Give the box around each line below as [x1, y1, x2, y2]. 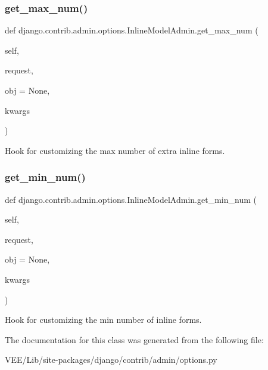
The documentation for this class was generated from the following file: [5, 333, 264, 346]
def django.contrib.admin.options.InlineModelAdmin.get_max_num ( [5, 24, 258, 36]
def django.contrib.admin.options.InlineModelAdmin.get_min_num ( [5, 193, 257, 205]
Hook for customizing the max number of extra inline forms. [5, 144, 225, 156]
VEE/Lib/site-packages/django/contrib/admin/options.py [5, 353, 217, 366]
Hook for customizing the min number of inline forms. [5, 313, 202, 326]
